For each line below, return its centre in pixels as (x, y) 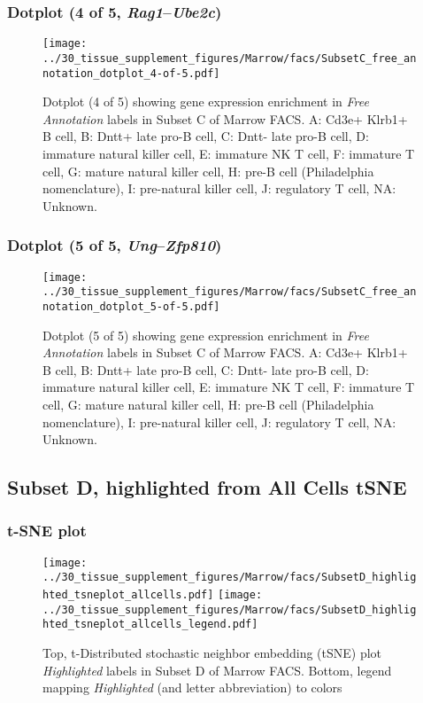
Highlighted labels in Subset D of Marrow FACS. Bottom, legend (217, 670)
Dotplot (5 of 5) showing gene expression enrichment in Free (206, 335)
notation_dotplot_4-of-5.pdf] (131, 73)
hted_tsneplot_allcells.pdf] (128, 595)
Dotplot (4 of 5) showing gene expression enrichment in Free (206, 102)
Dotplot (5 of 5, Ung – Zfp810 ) (115, 245)
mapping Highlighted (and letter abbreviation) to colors (192, 687)
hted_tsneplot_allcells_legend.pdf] (150, 625)
